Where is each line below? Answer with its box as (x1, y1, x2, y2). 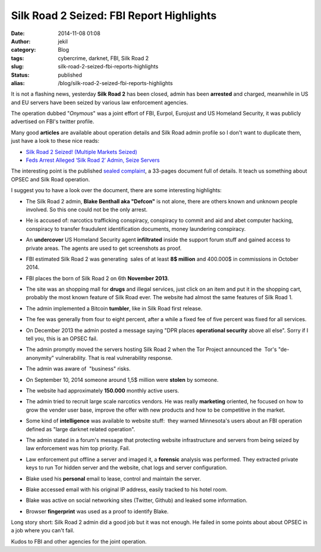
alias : (11, 79, 25, 86)
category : (11, 46, 36, 54)
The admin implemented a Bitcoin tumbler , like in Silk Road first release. (26, 305, 203, 312)
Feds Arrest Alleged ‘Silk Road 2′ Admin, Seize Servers (26, 156, 160, 164)
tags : (11, 54, 24, 62)
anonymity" (26, 354, 55, 361)
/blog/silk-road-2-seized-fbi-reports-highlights (58, 79, 173, 86)
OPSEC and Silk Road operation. (11, 175, 90, 183)
